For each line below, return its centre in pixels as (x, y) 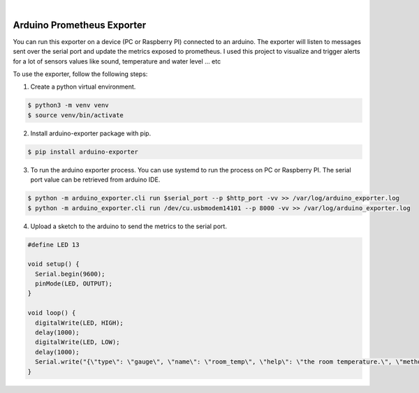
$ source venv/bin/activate (75, 115)
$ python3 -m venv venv (68, 105)
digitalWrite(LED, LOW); (78, 342)
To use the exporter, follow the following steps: (80, 74)
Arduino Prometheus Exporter (80, 25)
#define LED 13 (53, 245)
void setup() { (53, 264)
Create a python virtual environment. (83, 87)
